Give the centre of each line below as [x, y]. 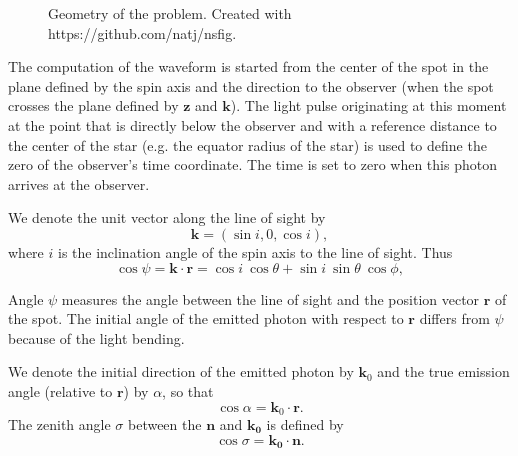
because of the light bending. [96, 337]
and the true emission [443, 371]
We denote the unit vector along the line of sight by [167, 217]
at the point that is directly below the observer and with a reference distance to [252, 124]
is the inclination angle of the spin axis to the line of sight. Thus [255, 251]
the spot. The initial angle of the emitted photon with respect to [206, 318]
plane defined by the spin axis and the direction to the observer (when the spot [251, 85]
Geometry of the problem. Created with [170, 13]
